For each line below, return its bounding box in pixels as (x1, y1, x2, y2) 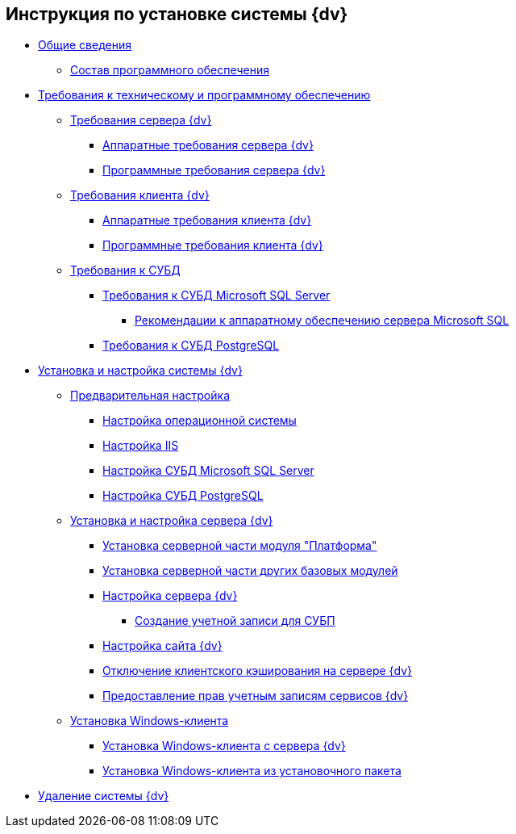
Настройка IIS (102, 438, 179, 453)
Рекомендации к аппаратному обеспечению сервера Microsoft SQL (135, 313, 510, 328)
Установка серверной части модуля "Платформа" (102, 539, 377, 553)
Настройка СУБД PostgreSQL (102, 488, 264, 503)
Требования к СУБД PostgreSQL (102, 338, 280, 353)
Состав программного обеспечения (70, 63, 269, 78)
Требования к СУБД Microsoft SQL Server (102, 288, 331, 303)
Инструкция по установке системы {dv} (6, 4, 348, 24)
